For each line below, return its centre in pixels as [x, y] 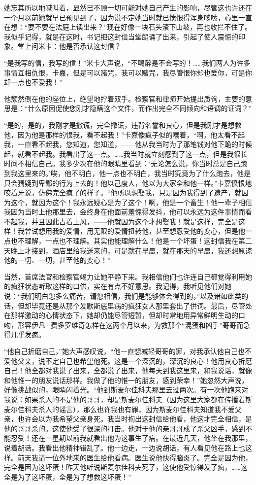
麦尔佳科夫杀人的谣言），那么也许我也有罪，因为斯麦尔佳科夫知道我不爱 [119, 409]
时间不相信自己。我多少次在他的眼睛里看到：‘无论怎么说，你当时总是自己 [122, 163]
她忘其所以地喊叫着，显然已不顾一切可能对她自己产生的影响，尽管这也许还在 [128, 7]
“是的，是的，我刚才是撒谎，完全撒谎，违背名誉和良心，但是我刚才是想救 [123, 124]
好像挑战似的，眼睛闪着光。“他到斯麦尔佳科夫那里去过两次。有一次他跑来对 [126, 390]
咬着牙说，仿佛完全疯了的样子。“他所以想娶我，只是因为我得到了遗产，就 [123, 192]
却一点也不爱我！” [33, 82]
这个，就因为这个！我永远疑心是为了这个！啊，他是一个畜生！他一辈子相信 [131, 202]
